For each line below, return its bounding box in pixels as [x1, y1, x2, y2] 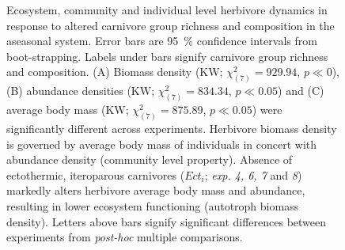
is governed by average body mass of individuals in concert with [6, 135, 317, 152]
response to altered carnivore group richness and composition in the [6, 17, 335, 33]
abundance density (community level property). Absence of [6, 151, 293, 168]
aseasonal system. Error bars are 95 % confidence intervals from [6, 32, 317, 49]
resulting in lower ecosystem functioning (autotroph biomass [6, 197, 299, 214]
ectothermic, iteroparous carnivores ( [6, 166, 185, 183]
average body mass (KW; [6, 101, 129, 118]
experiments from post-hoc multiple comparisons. [6, 229, 243, 245]
